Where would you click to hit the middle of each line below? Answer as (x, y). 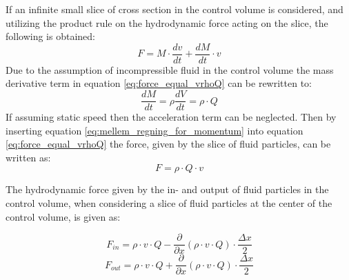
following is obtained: (50, 36)
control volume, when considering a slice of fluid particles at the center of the (169, 203)
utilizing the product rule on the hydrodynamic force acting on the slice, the (167, 22)
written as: (28, 157)
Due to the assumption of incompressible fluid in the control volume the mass (170, 69)
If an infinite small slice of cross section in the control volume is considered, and (174, 9)
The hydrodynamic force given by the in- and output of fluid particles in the (167, 189)
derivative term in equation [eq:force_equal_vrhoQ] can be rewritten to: (159, 83)
